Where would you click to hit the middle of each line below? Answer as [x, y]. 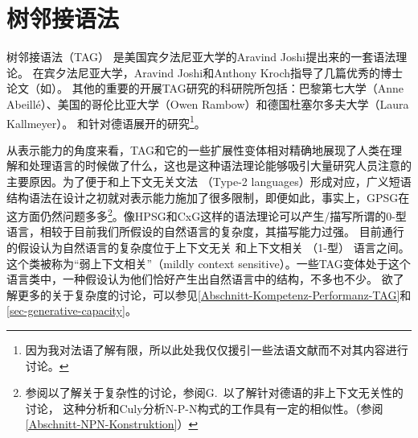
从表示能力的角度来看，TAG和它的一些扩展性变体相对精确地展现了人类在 [199, 149]
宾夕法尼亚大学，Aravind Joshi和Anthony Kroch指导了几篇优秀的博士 [223, 72]
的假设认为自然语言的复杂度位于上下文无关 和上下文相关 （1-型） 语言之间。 [208, 247]
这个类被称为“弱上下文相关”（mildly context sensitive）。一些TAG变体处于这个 [209, 263]
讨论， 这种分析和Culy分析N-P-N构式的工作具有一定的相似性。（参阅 [204, 408]
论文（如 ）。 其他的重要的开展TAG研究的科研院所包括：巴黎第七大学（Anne [205, 88]
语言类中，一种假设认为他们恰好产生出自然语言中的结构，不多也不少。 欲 [200, 279]
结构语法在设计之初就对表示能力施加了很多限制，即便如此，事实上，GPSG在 [208, 197]
